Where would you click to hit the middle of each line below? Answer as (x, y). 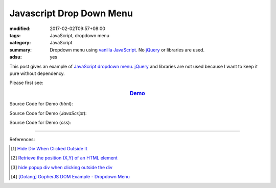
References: (22, 139)
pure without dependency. (37, 73)
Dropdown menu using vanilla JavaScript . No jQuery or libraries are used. (127, 50)
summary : (21, 50)
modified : (20, 29)
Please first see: (26, 83)
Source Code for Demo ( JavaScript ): (48, 113)
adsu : (16, 57)
